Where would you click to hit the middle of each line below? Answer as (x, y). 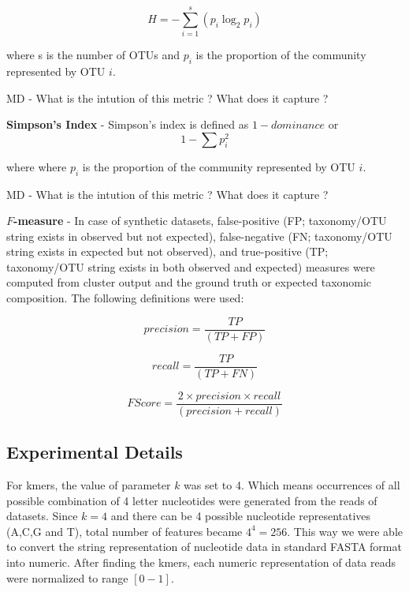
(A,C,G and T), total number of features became (125, 531)
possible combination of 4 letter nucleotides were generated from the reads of (192, 500)
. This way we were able (345, 531)
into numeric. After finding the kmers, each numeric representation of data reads (201, 562)
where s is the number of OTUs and (93, 55)
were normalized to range (67, 577)
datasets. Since (42, 516)
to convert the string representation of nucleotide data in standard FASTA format (204, 547)
